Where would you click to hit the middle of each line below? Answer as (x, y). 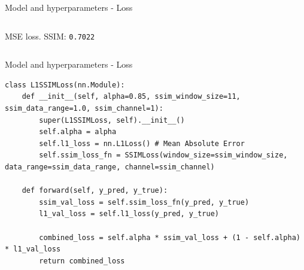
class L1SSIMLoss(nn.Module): (65, 85)
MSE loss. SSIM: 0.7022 (50, 36)
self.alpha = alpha (78, 132)
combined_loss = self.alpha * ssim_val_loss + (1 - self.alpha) (170, 237)
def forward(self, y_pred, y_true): (95, 191)
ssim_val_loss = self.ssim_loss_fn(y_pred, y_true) (144, 202)
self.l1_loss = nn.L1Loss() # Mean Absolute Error (142, 143)
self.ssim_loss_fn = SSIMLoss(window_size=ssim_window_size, (163, 155)
